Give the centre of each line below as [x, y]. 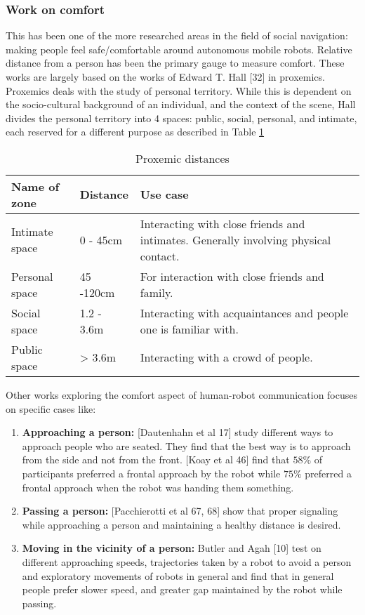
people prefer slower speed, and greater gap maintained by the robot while [182, 589]
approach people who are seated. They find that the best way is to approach [186, 445]
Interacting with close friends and [223, 223]
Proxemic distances [182, 158]
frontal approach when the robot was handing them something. [158, 487]
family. [157, 292]
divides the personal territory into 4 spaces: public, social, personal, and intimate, [181, 118]
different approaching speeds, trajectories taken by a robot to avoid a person [187, 561]
